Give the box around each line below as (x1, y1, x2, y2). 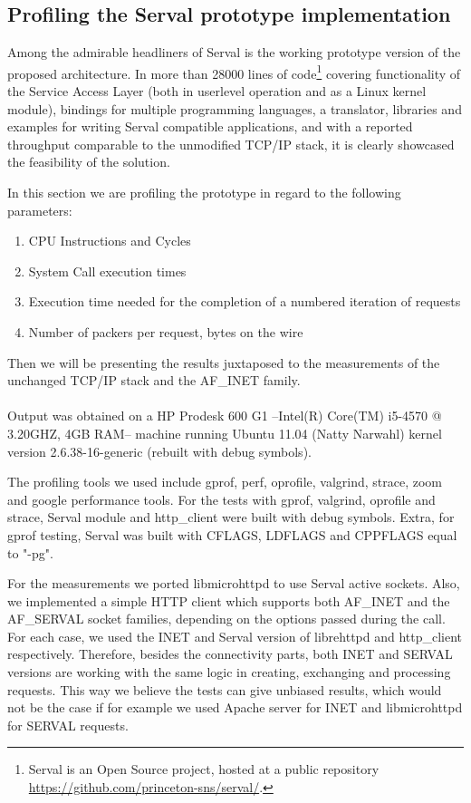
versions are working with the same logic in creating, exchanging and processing (7, 663, 451, 682)
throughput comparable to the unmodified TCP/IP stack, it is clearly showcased (7, 134, 455, 153)
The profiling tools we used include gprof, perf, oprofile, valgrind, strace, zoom (7, 472, 443, 491)
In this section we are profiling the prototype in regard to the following (7, 183, 401, 202)
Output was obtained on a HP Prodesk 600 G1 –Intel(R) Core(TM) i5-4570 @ (7, 406, 442, 425)
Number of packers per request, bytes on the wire (28, 322, 303, 341)
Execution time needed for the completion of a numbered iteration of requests (28, 292, 461, 311)
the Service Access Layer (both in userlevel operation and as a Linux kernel (7, 82, 427, 101)
